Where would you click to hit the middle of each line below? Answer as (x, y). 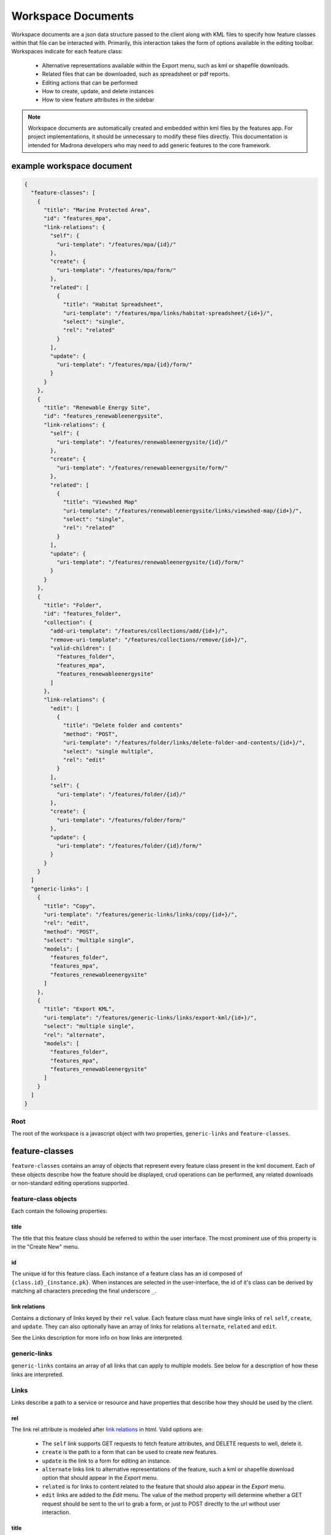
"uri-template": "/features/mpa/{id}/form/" (124, 365)
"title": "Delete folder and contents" (123, 725)
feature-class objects (44, 1199)
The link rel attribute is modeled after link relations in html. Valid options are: (107, 1429)
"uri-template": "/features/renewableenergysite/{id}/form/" (150, 562)
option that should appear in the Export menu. (100, 1478)
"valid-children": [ (81, 648)
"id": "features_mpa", (78, 219)
